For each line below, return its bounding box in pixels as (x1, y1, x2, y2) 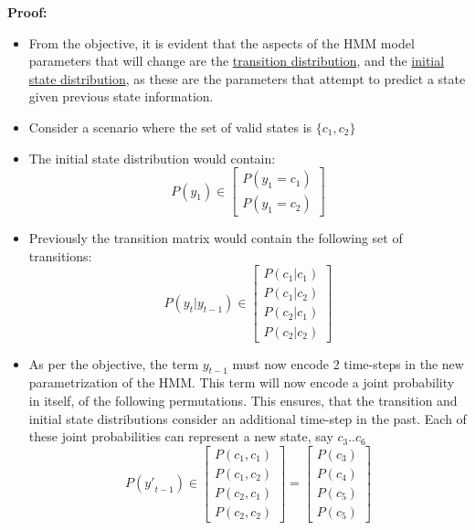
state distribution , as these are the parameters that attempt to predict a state (28, 69, 466, 88)
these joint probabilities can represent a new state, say (28, 427, 333, 446)
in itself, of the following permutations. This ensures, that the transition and (28, 390, 458, 409)
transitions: (28, 246, 92, 265)
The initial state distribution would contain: (28, 148, 276, 167)
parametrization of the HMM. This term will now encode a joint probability (28, 373, 455, 392)
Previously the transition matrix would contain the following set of (28, 228, 403, 248)
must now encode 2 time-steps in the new (232, 354, 464, 373)
